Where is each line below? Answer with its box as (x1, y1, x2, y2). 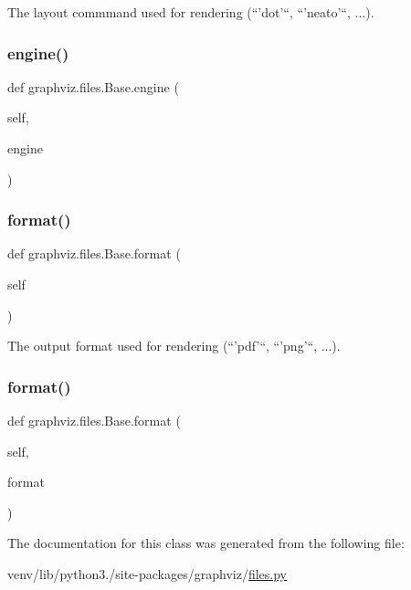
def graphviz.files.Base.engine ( (7, 77, 179, 96)
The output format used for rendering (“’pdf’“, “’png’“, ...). (7, 336, 341, 355)
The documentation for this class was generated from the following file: (7, 533, 405, 553)
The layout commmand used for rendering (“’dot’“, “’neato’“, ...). (7, 3, 374, 21)
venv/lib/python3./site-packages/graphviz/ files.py (7, 564, 287, 583)
